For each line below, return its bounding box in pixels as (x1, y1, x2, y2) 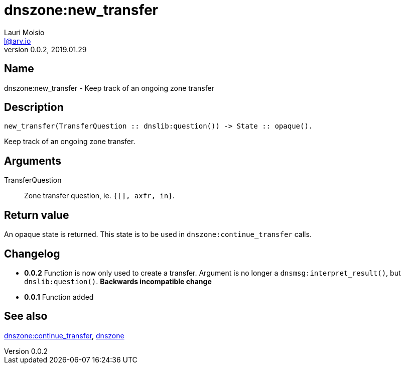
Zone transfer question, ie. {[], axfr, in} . (24, 191, 175, 200)
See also (4, 310, 48, 323)
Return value (4, 208, 69, 221)
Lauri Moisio (4, 28, 45, 37)
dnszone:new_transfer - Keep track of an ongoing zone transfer (4, 83, 214, 92)
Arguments (4, 154, 62, 167)
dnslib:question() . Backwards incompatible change (24, 277, 212, 286)
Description (4, 101, 64, 114)
